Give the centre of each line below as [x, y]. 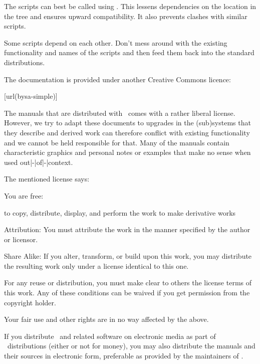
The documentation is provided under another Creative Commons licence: [117, 79]
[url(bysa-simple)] [31, 96]
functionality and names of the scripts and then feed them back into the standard [129, 52]
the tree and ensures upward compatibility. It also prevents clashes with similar [126, 16]
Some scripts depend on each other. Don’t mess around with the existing [116, 42]
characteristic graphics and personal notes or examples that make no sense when [127, 152]
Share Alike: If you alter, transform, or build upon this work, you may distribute [128, 256]
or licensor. [21, 239]
